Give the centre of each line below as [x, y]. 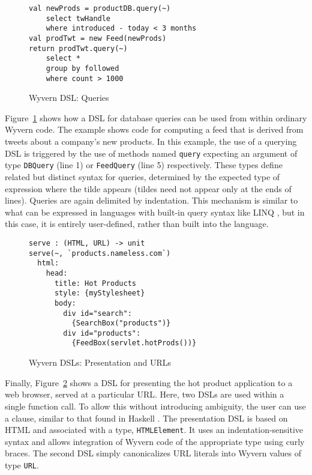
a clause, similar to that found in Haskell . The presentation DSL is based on [146, 418]
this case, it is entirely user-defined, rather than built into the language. [137, 224]
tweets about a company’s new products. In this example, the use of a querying [151, 141]
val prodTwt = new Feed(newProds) [98, 38]
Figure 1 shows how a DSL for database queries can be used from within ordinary [156, 117]
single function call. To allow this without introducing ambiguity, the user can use [155, 406]
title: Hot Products [95, 283]
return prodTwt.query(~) [78, 48]
